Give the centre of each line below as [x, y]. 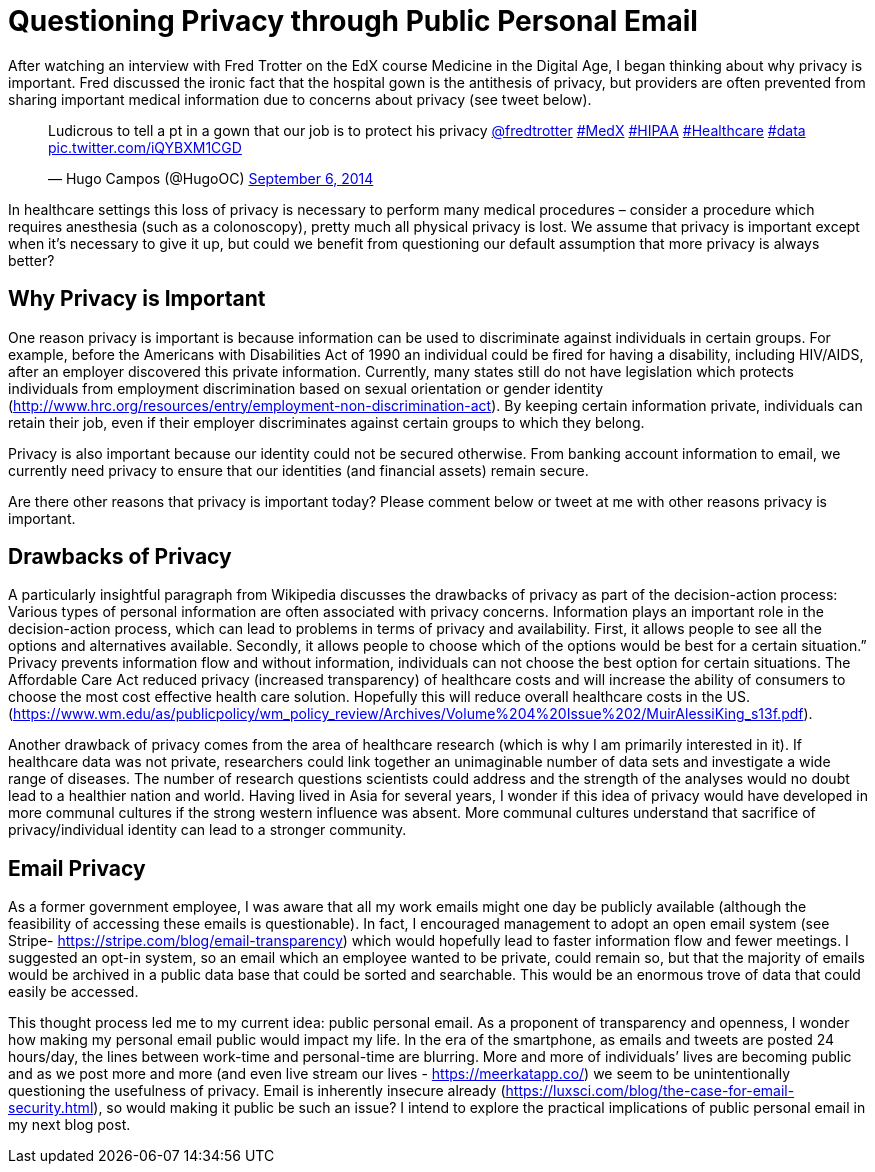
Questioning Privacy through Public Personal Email [353, 21]
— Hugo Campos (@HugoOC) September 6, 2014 [211, 178]
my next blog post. [69, 1125]
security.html [51, 1108]
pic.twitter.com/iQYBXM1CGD [145, 147]
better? [31, 260]
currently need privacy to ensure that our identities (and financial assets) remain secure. [298, 470]
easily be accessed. [73, 992]
